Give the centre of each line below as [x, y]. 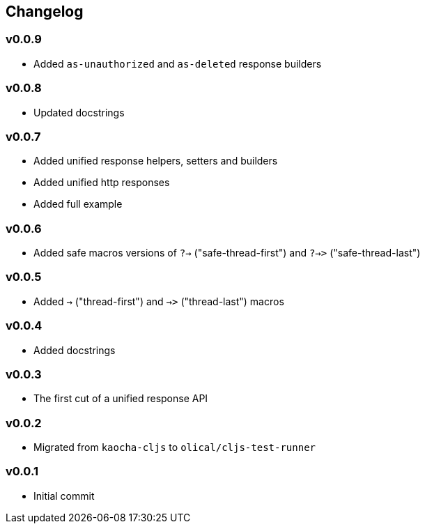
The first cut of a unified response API [121, 399]
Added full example [78, 204]
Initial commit [64, 496]
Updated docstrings [79, 112]
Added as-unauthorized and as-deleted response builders [178, 63]
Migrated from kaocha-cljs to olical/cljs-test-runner [175, 447]
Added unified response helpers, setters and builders [156, 161]
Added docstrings [75, 350]
